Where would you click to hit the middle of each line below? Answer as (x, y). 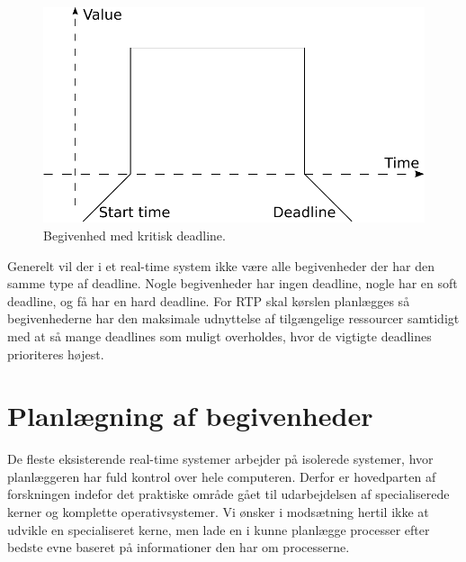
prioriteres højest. (56, 354)
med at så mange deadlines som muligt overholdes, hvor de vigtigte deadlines (220, 335)
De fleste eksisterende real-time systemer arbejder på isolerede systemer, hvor (220, 459)
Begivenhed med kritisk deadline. (134, 236)
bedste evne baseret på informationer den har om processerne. (179, 547)
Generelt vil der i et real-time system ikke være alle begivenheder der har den (221, 265)
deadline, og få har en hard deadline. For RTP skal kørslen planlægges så (209, 300)
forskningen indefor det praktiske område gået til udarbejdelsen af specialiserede (229, 494)
